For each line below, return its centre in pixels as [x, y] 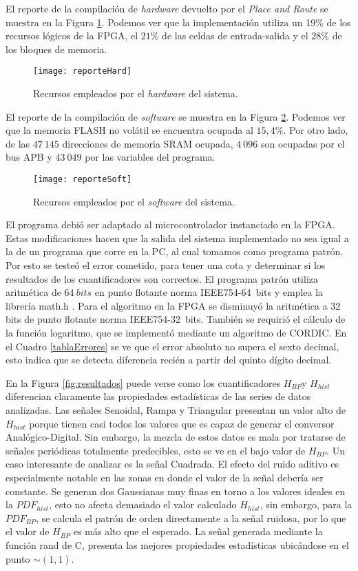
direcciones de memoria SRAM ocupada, [148, 143]
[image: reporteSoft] [83, 179]
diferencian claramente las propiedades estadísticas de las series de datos [158, 396]
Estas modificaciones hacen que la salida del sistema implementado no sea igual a [177, 238]
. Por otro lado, [316, 130]
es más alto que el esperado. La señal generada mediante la [198, 531]
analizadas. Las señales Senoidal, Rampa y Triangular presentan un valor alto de [176, 409]
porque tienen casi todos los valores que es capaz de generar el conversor [182, 423]
